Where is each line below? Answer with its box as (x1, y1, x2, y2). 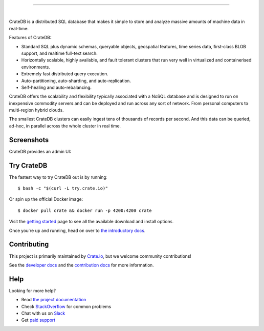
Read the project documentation (21, 297, 87, 303)
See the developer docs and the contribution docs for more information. (9, 262, 154, 268)
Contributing (9, 240, 49, 248)
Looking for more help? (9, 288, 56, 293)
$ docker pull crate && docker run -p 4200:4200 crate (18, 207, 152, 213)
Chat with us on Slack (21, 310, 66, 316)
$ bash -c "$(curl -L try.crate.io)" (18, 186, 109, 191)
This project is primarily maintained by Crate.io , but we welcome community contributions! (9, 253, 192, 259)
